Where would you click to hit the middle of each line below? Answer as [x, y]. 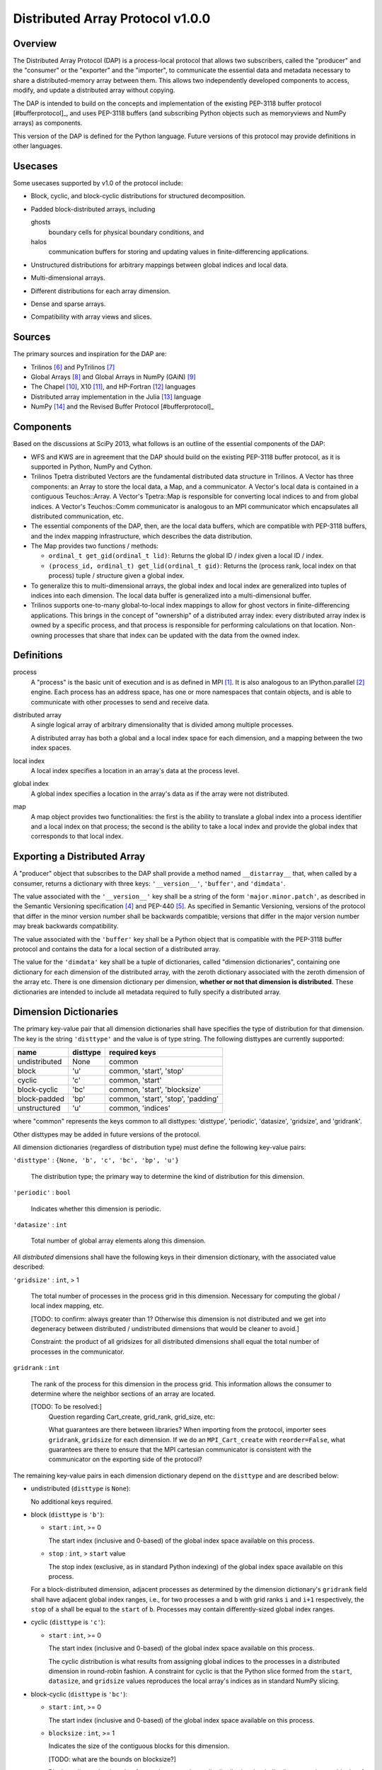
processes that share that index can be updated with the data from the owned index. [177, 635]
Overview [35, 44]
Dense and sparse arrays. [68, 304]
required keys [133, 1053]
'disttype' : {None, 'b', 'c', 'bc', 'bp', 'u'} [96, 1160]
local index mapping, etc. [67, 1306]
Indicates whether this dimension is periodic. [96, 1209]
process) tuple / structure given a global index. [117, 576]
